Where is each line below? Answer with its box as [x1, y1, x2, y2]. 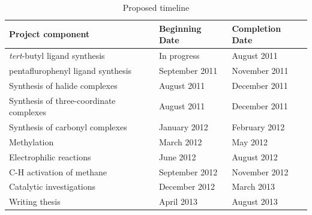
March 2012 [158, 135, 202, 148]
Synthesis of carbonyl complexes [9, 121, 127, 133]
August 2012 [232, 150, 278, 163]
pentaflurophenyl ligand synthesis [9, 64, 132, 76]
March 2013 [232, 180, 275, 193]
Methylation [9, 135, 54, 148]
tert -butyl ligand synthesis [9, 49, 105, 62]
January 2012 [158, 121, 208, 133]
